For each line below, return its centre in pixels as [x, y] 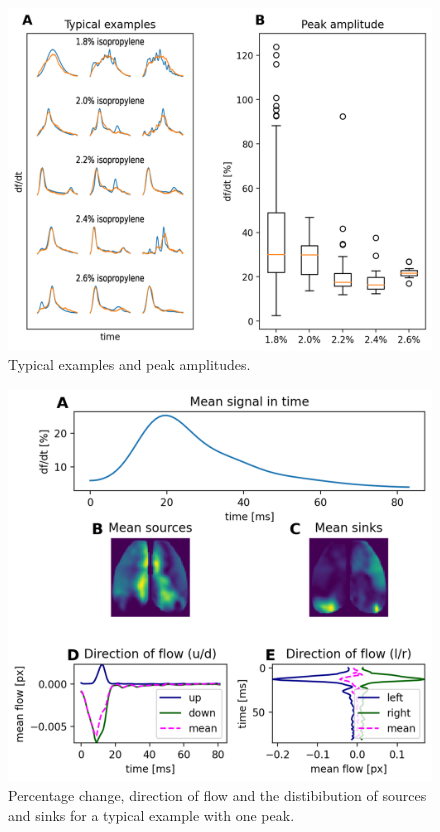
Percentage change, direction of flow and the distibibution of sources [217, 795]
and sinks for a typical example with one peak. [151, 814]
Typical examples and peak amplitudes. [129, 364]
